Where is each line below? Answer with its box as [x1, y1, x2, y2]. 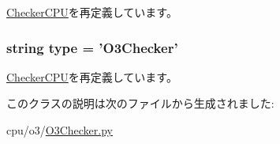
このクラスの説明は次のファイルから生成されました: [6, 95, 274, 112]
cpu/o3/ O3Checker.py [6, 122, 114, 138]
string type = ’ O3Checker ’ [6, 37, 178, 57]
